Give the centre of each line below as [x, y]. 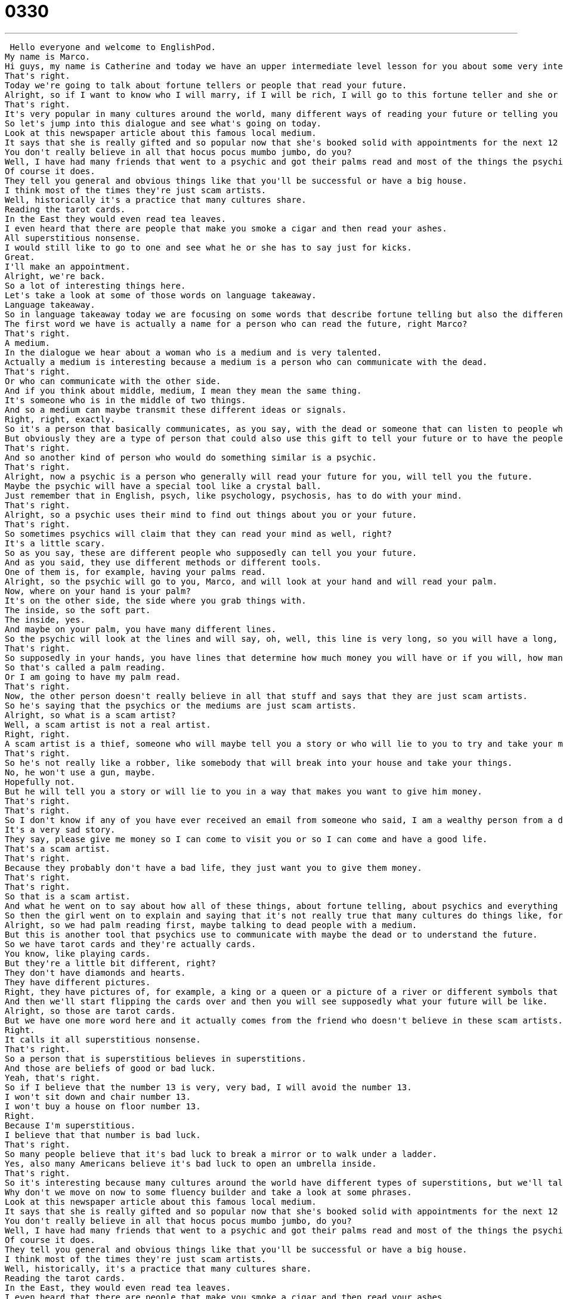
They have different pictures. [78, 982]
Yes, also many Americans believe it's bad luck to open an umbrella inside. [191, 1163]
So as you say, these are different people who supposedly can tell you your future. [211, 553]
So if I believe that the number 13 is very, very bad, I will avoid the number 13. [208, 1087]
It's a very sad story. [60, 829]
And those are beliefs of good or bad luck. [111, 1068]
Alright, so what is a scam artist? [90, 715]
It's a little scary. [55, 543]
